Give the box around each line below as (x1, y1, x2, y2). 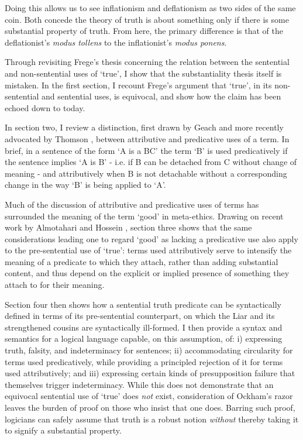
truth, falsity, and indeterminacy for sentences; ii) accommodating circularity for (5, 344, 293, 356)
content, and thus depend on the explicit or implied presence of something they (5, 267, 290, 279)
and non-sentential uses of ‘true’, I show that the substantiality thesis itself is (5, 67, 282, 79)
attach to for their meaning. (5, 279, 105, 291)
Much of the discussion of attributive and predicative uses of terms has (5, 198, 259, 210)
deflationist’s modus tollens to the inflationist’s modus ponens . (5, 36, 227, 48)
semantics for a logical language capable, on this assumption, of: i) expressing (5, 332, 283, 345)
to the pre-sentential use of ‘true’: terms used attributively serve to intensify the (5, 244, 292, 256)
